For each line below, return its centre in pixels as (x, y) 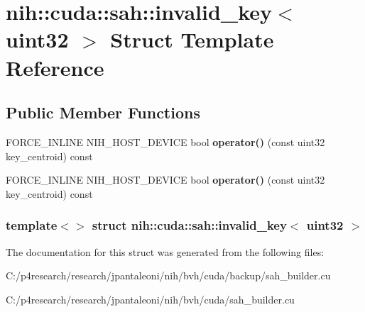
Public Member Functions (103, 112)
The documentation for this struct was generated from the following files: (165, 251)
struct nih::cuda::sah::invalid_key (189, 225)
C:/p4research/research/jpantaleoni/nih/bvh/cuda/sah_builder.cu (150, 299)
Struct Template (192, 39)
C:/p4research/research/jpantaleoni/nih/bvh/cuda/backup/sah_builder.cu (168, 275)
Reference (55, 67)
